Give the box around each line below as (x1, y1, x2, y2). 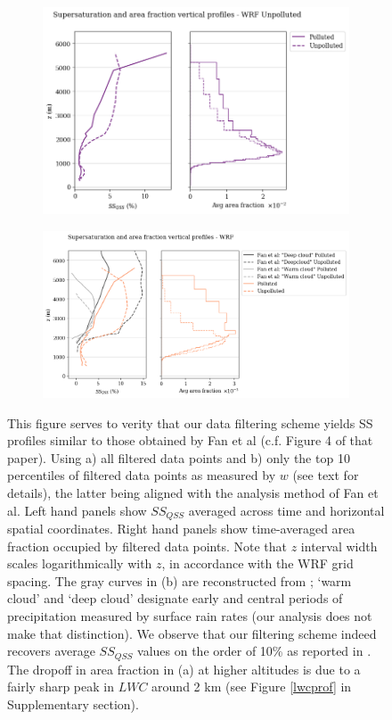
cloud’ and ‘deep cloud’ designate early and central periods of (7, 589, 343, 608)
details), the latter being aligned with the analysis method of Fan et (7, 483, 379, 501)
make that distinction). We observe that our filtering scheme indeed (7, 624, 377, 642)
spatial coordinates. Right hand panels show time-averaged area (7, 519, 355, 537)
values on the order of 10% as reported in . (137, 641, 372, 660)
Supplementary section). (7, 694, 139, 713)
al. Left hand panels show (7, 501, 147, 519)
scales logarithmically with (7, 554, 152, 573)
